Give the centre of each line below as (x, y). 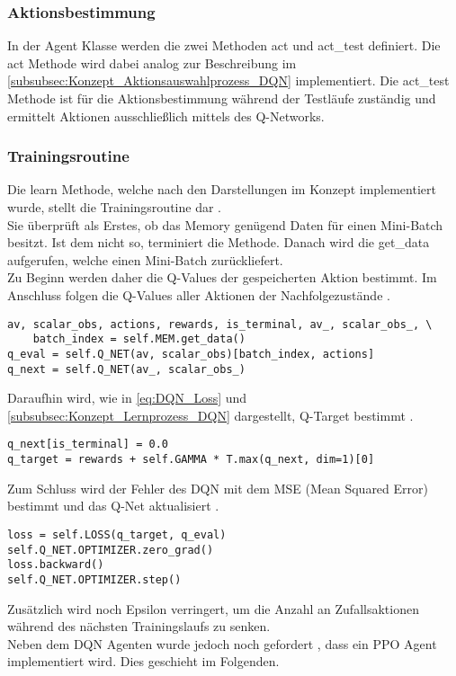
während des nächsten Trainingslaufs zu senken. (139, 626)
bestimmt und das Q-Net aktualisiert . (113, 506)
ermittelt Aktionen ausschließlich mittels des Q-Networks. (166, 116)
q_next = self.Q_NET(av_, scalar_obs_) (126, 369)
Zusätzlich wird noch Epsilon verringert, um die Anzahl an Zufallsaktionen (213, 608)
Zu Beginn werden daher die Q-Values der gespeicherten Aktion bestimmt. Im (222, 277)
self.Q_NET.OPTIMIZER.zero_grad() (111, 550)
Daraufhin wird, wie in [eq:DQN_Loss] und (127, 398)
